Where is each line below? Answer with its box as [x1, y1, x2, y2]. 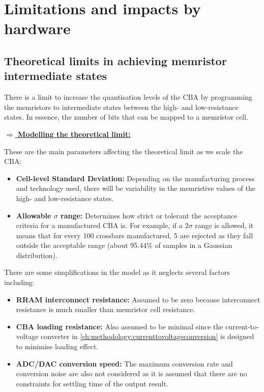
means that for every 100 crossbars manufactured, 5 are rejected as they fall [16, 230, 253, 240]
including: [4, 277, 35, 288]
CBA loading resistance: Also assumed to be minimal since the [16, 321, 223, 331]
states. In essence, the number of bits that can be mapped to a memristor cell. [4, 111, 249, 122]
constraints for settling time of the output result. [16, 378, 168, 388]
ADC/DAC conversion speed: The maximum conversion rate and [16, 358, 233, 369]
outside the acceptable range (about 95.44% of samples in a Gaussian [16, 240, 232, 250]
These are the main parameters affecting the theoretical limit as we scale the [4, 146, 243, 156]
